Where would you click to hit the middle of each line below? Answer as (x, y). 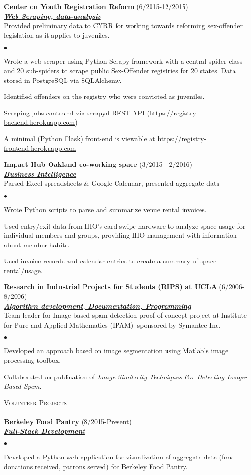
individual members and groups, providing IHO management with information (120, 235)
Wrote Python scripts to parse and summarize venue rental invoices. (105, 209)
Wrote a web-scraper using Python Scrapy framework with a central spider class (123, 61)
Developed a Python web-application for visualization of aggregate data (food (119, 457)
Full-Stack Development (44, 431)
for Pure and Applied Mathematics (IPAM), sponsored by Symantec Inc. (112, 324)
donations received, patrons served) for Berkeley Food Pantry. (96, 466)
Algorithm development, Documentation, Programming (98, 305)
